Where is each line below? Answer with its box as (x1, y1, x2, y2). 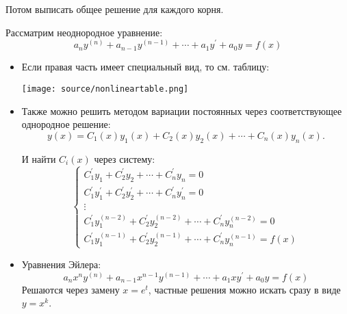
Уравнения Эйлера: (21, 257, 101, 271)
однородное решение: (21, 117, 111, 131)
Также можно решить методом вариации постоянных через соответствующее (21, 103, 342, 118)
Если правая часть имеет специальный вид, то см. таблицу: (21, 60, 270, 74)
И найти (21, 151, 56, 166)
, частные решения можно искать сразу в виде (148, 282, 341, 296)
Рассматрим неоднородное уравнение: (5, 25, 163, 39)
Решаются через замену (21, 282, 120, 296)
